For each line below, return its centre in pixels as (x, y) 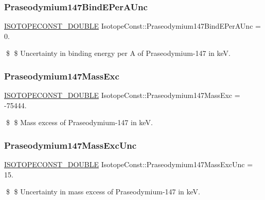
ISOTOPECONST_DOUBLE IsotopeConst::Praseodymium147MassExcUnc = (129, 164)
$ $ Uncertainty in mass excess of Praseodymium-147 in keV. (103, 192)
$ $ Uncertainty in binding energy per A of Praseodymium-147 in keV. (118, 53)
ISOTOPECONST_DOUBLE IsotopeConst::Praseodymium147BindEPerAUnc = (132, 26)
